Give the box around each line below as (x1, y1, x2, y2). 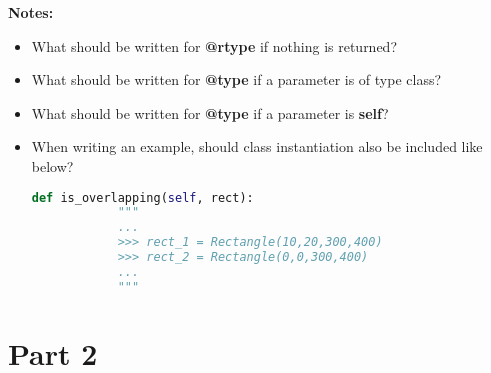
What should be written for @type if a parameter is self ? (31, 102, 389, 123)
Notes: (8, 2, 54, 22)
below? (31, 155, 74, 176)
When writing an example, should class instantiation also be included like (31, 136, 483, 157)
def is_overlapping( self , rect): (31, 190, 254, 205)
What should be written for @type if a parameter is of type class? (31, 69, 442, 90)
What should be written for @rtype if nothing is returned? (31, 35, 398, 56)
